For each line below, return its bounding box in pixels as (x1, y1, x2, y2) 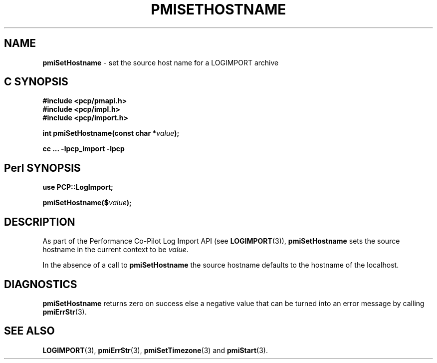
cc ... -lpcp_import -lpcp (42, 144, 125, 153)
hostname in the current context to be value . (42, 245, 189, 254)
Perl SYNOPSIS (4, 161, 81, 174)
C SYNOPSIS (4, 75, 68, 88)
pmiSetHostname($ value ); (42, 198, 132, 207)
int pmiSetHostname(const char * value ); (42, 129, 180, 138)
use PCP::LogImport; (42, 183, 113, 192)
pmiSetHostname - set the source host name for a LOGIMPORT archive (42, 58, 279, 67)
